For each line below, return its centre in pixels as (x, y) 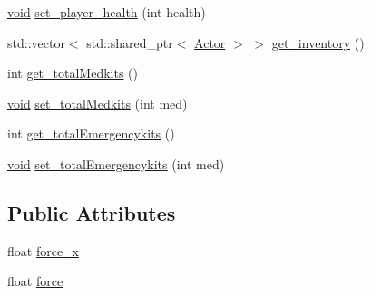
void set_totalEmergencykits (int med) (116, 163)
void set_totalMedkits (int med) (98, 103)
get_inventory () (318, 42)
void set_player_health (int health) (107, 12)
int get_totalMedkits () (73, 73)
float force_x (44, 250)
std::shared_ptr (130, 42)
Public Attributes (92, 212)
